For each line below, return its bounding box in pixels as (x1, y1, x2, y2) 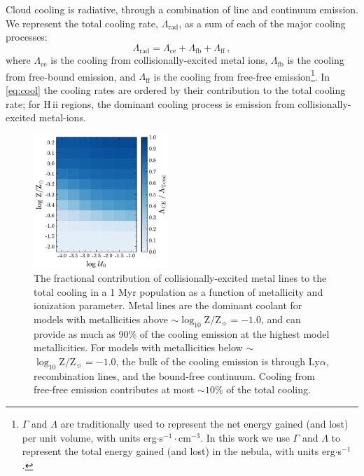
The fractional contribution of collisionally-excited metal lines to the (34, 271, 327, 285)
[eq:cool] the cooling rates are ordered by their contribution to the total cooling (6, 83, 346, 97)
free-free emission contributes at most (34, 382, 195, 397)
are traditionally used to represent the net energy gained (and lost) (60, 416, 349, 430)
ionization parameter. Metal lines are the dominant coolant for (34, 298, 302, 313)
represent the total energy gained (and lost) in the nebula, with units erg (22, 444, 335, 458)
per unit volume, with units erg (22, 430, 157, 444)
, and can (260, 312, 301, 327)
